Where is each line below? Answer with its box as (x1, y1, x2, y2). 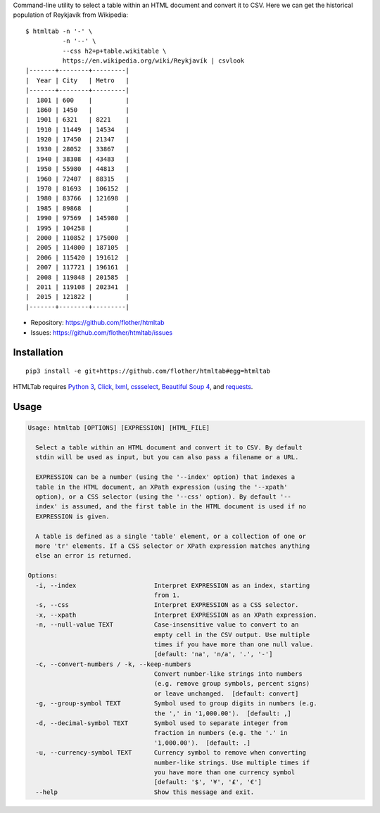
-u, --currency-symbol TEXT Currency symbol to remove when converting (35, 749, 306, 757)
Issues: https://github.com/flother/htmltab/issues (30, 328, 172, 337)
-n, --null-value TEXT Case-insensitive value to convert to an (35, 621, 299, 629)
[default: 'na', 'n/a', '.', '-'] (153, 651, 273, 658)
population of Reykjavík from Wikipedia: (13, 11, 129, 19)
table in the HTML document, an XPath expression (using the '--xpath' (35, 482, 288, 491)
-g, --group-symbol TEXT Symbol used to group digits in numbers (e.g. (35, 700, 318, 708)
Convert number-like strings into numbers (153, 670, 303, 678)
